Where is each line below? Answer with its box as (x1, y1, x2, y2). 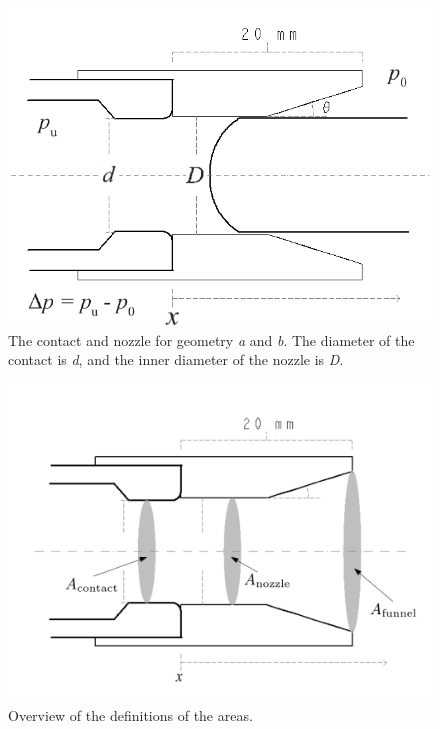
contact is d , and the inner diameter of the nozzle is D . (8, 349, 344, 370)
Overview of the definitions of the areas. (8, 705, 253, 726)
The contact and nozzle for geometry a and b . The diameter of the (8, 329, 415, 350)
